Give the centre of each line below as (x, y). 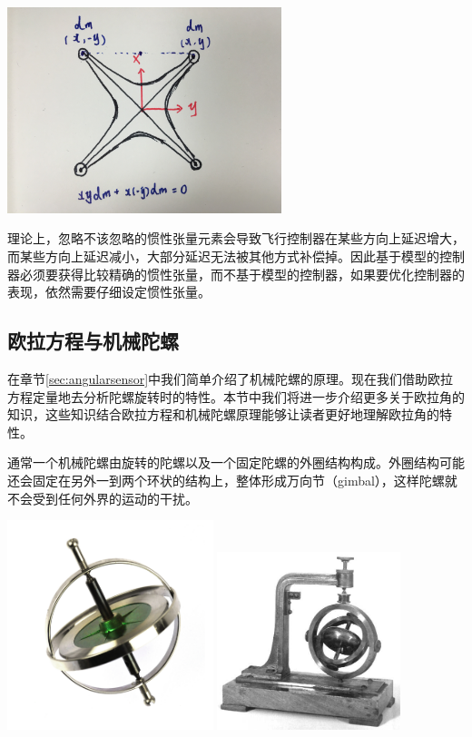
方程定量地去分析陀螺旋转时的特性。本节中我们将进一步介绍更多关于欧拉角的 (236, 396)
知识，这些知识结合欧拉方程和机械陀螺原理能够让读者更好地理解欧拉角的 (223, 414)
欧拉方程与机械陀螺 (93, 341)
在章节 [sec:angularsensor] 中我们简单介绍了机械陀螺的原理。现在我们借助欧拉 (231, 378)
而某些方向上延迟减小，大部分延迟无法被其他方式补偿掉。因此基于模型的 (223, 255)
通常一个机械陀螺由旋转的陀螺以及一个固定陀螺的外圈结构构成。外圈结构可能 (236, 462)
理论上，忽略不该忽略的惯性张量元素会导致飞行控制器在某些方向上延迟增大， (236, 238)
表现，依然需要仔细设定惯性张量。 (109, 292)
